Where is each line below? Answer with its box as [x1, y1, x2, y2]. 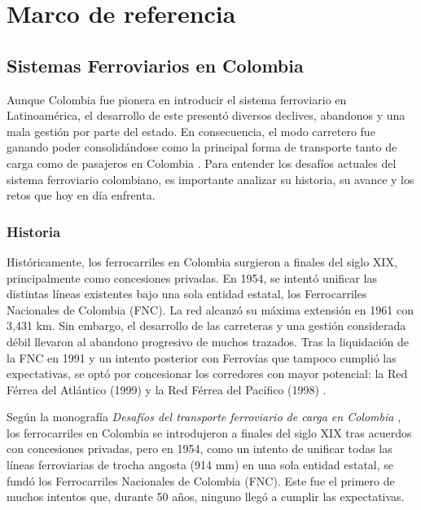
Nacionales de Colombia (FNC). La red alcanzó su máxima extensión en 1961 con [7, 301, 414, 318]
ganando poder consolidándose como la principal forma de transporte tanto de [7, 138, 397, 156]
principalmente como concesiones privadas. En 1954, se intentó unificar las [7, 269, 377, 286]
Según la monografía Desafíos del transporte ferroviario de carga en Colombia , [7, 408, 401, 425]
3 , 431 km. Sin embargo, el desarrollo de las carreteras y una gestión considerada [7, 317, 406, 334]
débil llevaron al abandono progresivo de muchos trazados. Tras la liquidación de [7, 332, 410, 350]
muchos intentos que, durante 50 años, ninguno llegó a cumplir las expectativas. [7, 488, 405, 505]
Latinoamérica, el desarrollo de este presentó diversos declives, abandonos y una [7, 107, 406, 124]
